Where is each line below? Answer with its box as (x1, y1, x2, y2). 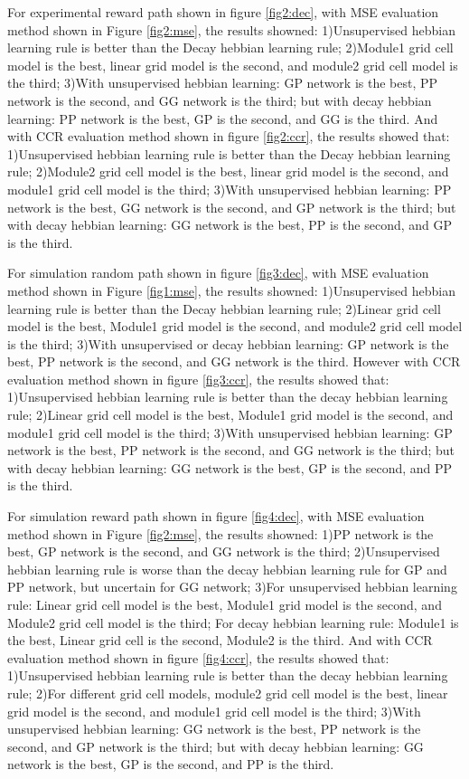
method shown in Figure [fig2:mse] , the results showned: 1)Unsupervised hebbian (7, 20, 455, 39)
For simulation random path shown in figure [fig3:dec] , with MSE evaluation (7, 263, 429, 282)
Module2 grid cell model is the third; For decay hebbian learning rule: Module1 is (7, 613, 459, 632)
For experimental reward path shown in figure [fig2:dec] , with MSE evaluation (7, 3, 439, 21)
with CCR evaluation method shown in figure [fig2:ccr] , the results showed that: (7, 127, 450, 146)
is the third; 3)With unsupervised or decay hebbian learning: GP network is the (7, 334, 449, 353)
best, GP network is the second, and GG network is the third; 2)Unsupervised (7, 542, 440, 561)
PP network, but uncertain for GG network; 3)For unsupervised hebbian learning (7, 577, 457, 596)
